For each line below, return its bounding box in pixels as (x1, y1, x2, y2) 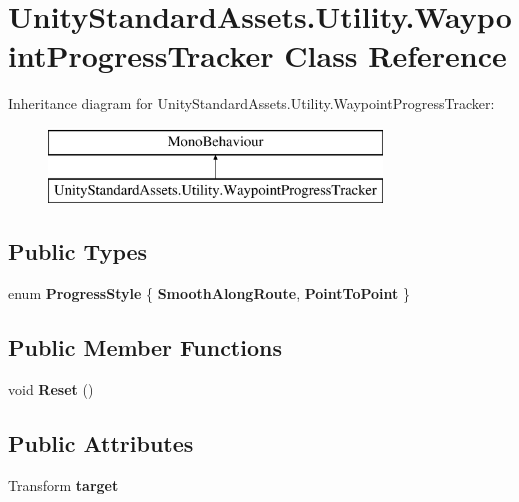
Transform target (8, 474, 119, 495)
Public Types (8, 236, 148, 267)
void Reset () (8, 379, 94, 400)
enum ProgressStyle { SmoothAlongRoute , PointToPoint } (8, 283, 410, 304)
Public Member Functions (8, 332, 282, 363)
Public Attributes (8, 428, 194, 459)
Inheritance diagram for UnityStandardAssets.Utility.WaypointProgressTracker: (8, 93, 495, 114)
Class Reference (284, 35, 507, 76)
